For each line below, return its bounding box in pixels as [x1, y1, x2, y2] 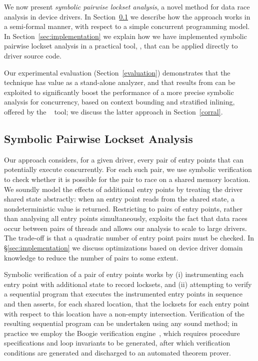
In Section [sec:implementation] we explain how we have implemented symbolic [4, 30, 247, 41]
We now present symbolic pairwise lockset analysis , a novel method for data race [4, 1, 250, 11]
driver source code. [4, 50, 61, 60]
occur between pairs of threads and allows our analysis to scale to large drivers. [4, 222, 247, 233]
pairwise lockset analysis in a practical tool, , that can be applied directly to [4, 40, 238, 51]
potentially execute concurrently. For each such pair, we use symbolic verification [4, 164, 252, 174]
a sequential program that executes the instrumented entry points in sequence [4, 288, 242, 299]
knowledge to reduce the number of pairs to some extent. [4, 252, 178, 262]
